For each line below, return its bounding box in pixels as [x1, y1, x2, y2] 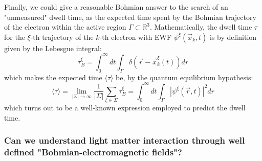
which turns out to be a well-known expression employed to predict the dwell [4, 102, 246, 113]
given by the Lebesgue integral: [4, 42, 102, 53]
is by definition [210, 31, 257, 42]
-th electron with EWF [99, 31, 172, 42]
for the [4, 31, 25, 42]
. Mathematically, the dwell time [150, 21, 252, 32]
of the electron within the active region [4, 21, 126, 32]
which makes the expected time [4, 72, 102, 82]
